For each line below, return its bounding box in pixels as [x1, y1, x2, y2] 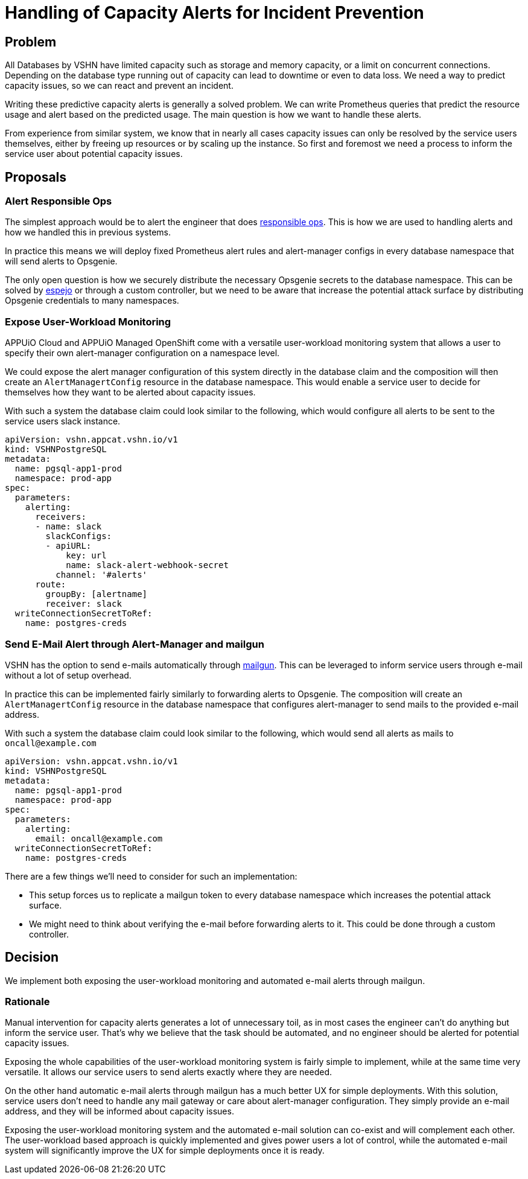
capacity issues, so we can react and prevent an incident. [5, 80, 234, 91]
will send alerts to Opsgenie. [5, 256, 118, 267]
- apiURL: [45, 541, 92, 551]
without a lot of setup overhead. [5, 669, 132, 680]
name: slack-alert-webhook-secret [66, 560, 229, 570]
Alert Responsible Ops [5, 195, 112, 208]
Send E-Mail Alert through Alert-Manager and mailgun [5, 637, 264, 650]
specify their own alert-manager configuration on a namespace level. [5, 348, 280, 359]
